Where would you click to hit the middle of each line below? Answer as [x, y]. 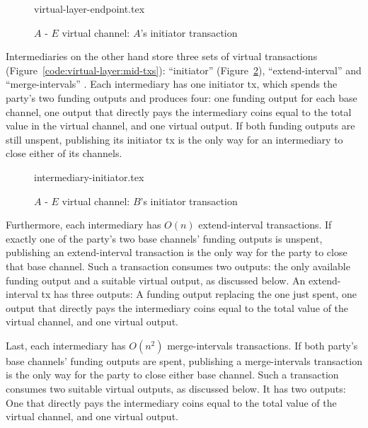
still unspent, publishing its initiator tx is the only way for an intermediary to [174, 139]
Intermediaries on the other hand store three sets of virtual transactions [162, 56]
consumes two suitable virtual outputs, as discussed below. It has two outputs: [176, 389]
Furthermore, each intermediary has [84, 225]
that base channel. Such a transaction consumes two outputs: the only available [178, 266]
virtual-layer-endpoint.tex [90, 8]
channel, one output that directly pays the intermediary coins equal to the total [179, 111]
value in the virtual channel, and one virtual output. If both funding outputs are [180, 126]
